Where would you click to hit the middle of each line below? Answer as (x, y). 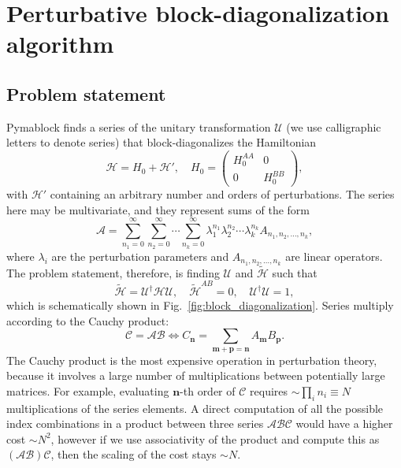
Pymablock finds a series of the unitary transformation (139, 126)
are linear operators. (334, 256)
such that (295, 272)
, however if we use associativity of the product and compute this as (215, 438)
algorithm (60, 44)
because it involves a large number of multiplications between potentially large (196, 375)
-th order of (208, 390)
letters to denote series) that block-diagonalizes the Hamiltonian (162, 142)
